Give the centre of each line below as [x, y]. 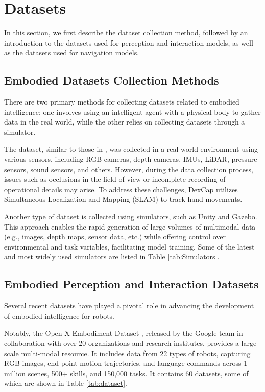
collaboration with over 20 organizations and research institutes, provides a [122, 343]
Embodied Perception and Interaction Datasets [131, 284]
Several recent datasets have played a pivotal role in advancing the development [129, 306]
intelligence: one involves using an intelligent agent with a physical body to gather [132, 111]
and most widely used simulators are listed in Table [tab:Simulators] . [112, 256]
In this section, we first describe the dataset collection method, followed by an [126, 33]
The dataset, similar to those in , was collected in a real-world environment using [131, 149]
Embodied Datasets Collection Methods [112, 80]
